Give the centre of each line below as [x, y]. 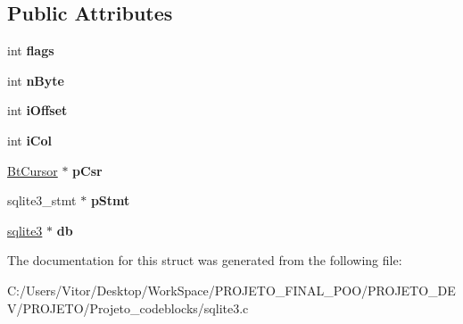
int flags [31, 50]
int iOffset [37, 110]
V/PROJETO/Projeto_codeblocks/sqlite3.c [128, 307]
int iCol [30, 140]
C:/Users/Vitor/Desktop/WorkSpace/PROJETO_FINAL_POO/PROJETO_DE [231, 290]
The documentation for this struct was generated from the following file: [205, 260]
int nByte [36, 80]
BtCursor [33, 170]
